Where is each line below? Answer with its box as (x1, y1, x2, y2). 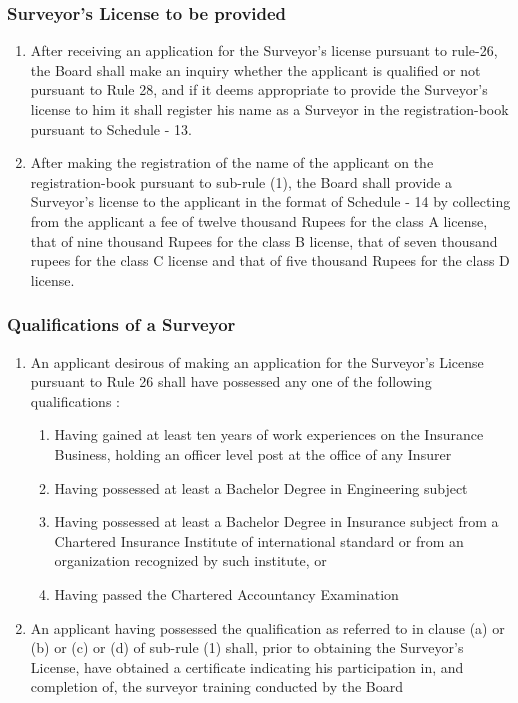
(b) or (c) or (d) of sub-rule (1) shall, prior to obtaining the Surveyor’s (30, 637, 464, 658)
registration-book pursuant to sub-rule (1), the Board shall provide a (30, 171, 452, 192)
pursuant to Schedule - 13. (30, 118, 192, 139)
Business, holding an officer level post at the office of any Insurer (54, 443, 452, 464)
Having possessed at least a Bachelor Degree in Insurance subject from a (54, 511, 499, 532)
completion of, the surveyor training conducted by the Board (30, 676, 404, 697)
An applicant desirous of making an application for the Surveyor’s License (30, 351, 484, 372)
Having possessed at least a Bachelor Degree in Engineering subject (54, 477, 468, 498)
